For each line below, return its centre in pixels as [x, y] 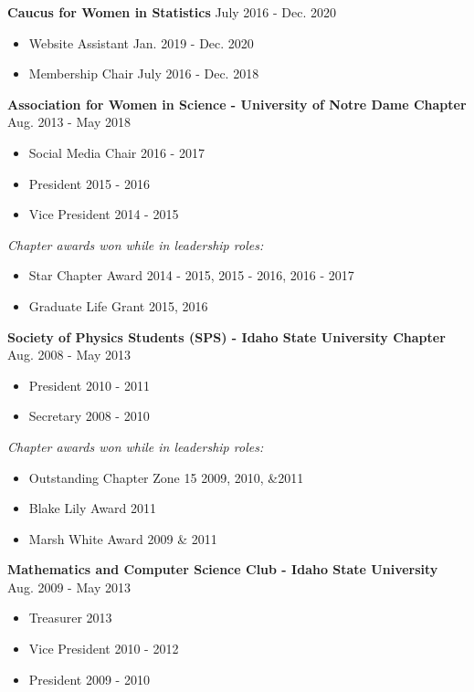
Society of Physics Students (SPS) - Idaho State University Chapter [226, 336]
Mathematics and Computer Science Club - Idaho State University [223, 569]
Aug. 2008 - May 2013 [69, 355]
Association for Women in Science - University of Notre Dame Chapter [237, 104]
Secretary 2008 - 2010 [89, 416]
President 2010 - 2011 [89, 385]
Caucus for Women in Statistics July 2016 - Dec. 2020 [172, 12]
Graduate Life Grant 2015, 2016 [118, 305]
